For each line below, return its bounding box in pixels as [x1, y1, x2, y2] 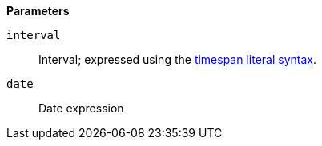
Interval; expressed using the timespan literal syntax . [38, 53, 317, 66]
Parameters [6, 4, 70, 18]
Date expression [38, 101, 124, 115]
